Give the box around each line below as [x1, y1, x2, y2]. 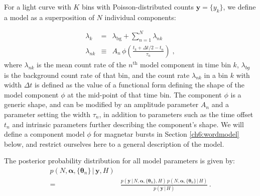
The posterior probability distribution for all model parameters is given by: [4, 155, 235, 166]
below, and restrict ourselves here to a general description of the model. [4, 138, 224, 149]
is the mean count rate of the [37, 59, 126, 69]
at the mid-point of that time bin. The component [67, 89, 222, 100]
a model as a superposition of [4, 12, 94, 22]
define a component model [4, 129, 85, 139]
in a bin [204, 69, 228, 80]
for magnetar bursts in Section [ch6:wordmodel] [93, 129, 239, 139]
